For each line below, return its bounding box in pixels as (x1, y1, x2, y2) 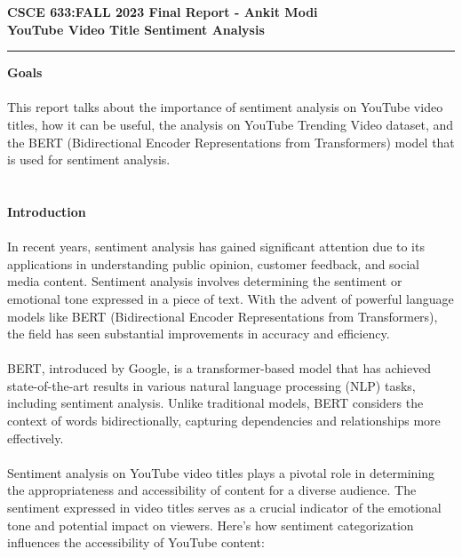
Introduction (7, 202, 86, 220)
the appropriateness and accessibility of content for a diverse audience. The (7, 481, 417, 499)
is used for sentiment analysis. (7, 150, 171, 169)
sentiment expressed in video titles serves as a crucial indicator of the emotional (7, 498, 442, 517)
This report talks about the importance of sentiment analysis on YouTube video (7, 98, 443, 116)
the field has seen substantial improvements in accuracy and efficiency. (7, 324, 390, 343)
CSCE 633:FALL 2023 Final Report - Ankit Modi (7, 3, 318, 20)
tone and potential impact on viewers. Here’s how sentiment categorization (7, 515, 414, 534)
